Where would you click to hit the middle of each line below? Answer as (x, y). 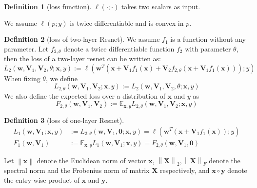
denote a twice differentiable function (119, 48)
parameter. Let (26, 48)
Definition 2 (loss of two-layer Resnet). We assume (82, 39)
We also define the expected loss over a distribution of (85, 95)
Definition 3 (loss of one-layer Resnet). (64, 120)
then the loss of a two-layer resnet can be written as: (82, 59)
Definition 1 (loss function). (48, 6)
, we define (61, 78)
